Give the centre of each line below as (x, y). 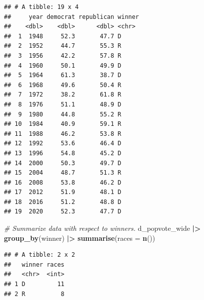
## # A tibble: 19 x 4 (41, 7)
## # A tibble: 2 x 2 (40, 255)
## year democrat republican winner (72, 17)
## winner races (34, 264)
